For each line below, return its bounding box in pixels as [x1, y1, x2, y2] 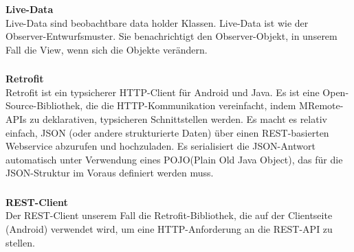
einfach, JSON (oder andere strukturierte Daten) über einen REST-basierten [5, 125, 329, 139]
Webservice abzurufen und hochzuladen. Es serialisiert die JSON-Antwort [5, 139, 316, 153]
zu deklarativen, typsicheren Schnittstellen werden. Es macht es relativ [30, 112, 327, 126]
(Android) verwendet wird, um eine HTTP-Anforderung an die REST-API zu [5, 222, 333, 236]
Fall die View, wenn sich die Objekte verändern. [5, 42, 208, 56]
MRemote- [299, 98, 344, 113]
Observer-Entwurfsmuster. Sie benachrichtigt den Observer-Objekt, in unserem [5, 29, 338, 43]
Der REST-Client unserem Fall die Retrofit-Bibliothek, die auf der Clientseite [5, 208, 333, 222]
